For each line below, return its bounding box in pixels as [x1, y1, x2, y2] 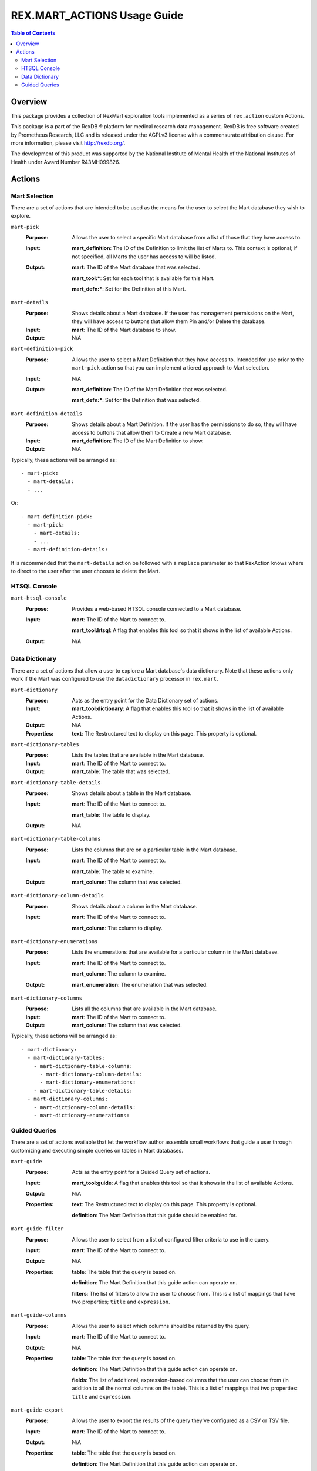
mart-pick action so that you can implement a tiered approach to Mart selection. [72, 364, 269, 371]
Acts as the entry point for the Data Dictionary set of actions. [72, 697, 219, 704]
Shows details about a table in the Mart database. [72, 789, 192, 797]
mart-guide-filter [11, 1226, 64, 1232]
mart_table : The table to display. [72, 811, 151, 818]
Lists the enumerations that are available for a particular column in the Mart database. [72, 949, 279, 956]
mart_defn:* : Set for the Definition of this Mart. [72, 285, 186, 292]
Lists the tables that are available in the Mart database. [72, 751, 204, 758]
